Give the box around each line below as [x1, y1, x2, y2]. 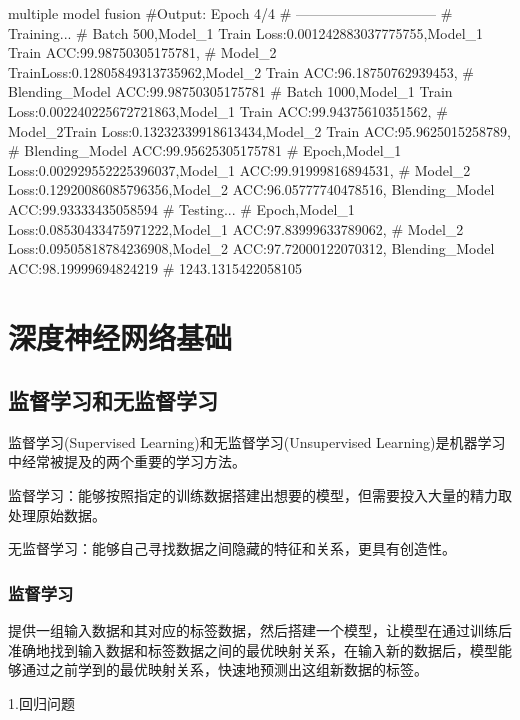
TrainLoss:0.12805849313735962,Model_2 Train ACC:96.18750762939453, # [8, 61, 474, 82]
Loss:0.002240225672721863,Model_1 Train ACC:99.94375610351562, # [8, 100, 448, 121]
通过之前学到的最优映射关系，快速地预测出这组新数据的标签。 [21, 659, 428, 680]
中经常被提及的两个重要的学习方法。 [8, 451, 246, 472]
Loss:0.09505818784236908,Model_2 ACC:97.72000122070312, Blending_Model [8, 238, 495, 259]
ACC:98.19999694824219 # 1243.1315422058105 [8, 257, 302, 278]
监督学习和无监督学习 [8, 385, 218, 416]
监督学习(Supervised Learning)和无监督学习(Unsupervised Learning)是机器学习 [8, 431, 506, 452]
